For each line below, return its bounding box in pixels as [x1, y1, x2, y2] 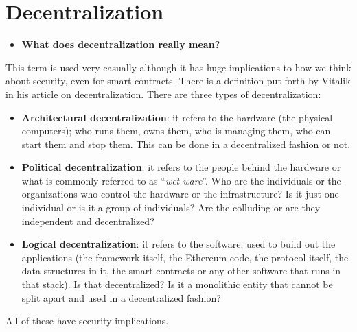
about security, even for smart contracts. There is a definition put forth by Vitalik [5, 73, 351, 88]
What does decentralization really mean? [21, 37, 220, 51]
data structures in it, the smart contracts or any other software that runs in [21, 263, 341, 278]
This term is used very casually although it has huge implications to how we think [5, 60, 352, 74]
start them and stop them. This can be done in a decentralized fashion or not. [21, 137, 351, 151]
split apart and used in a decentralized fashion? [21, 290, 221, 305]
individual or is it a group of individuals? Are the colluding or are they [21, 200, 321, 215]
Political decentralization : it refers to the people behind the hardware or [21, 160, 341, 174]
